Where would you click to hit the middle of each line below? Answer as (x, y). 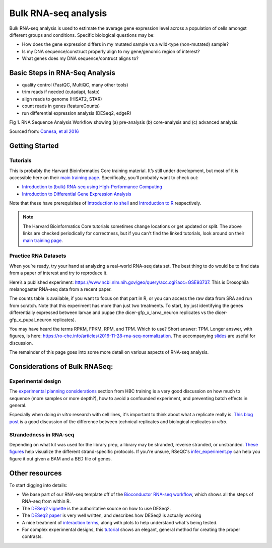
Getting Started (34, 146)
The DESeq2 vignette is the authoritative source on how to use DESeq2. (96, 508)
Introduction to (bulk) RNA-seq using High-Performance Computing (92, 187)
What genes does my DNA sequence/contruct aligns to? (80, 58)
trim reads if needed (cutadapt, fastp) (61, 92)
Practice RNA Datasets (38, 256)
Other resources (36, 473)
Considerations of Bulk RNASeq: (61, 367)
